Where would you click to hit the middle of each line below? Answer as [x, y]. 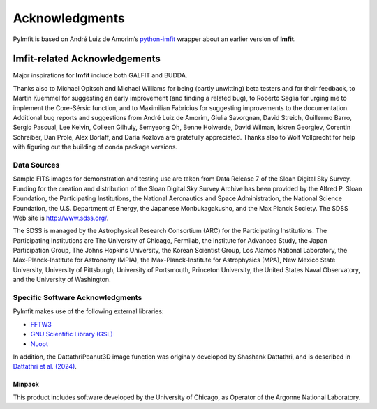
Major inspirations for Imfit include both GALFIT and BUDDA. [100, 75]
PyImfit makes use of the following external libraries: [88, 311]
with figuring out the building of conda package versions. [95, 147]
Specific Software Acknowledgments [77, 298]
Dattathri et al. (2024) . [45, 366]
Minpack [26, 385]
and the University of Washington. [62, 280]
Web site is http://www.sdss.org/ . [61, 218]
